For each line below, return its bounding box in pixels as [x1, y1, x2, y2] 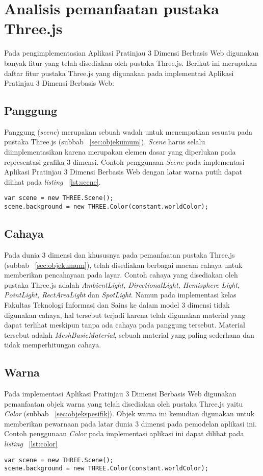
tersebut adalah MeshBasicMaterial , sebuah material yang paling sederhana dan [4, 329, 254, 340]
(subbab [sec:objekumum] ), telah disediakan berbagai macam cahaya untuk [4, 259, 243, 270]
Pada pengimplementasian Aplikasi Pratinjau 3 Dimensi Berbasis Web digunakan [4, 47, 259, 58]
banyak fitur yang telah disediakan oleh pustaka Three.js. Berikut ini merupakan [4, 57, 257, 68]
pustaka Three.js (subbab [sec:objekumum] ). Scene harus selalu [4, 136, 205, 147]
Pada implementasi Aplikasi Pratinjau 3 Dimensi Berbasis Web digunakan [4, 388, 236, 399]
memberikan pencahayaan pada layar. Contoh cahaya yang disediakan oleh [4, 269, 238, 280]
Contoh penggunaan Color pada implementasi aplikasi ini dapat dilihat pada [4, 428, 244, 439]
